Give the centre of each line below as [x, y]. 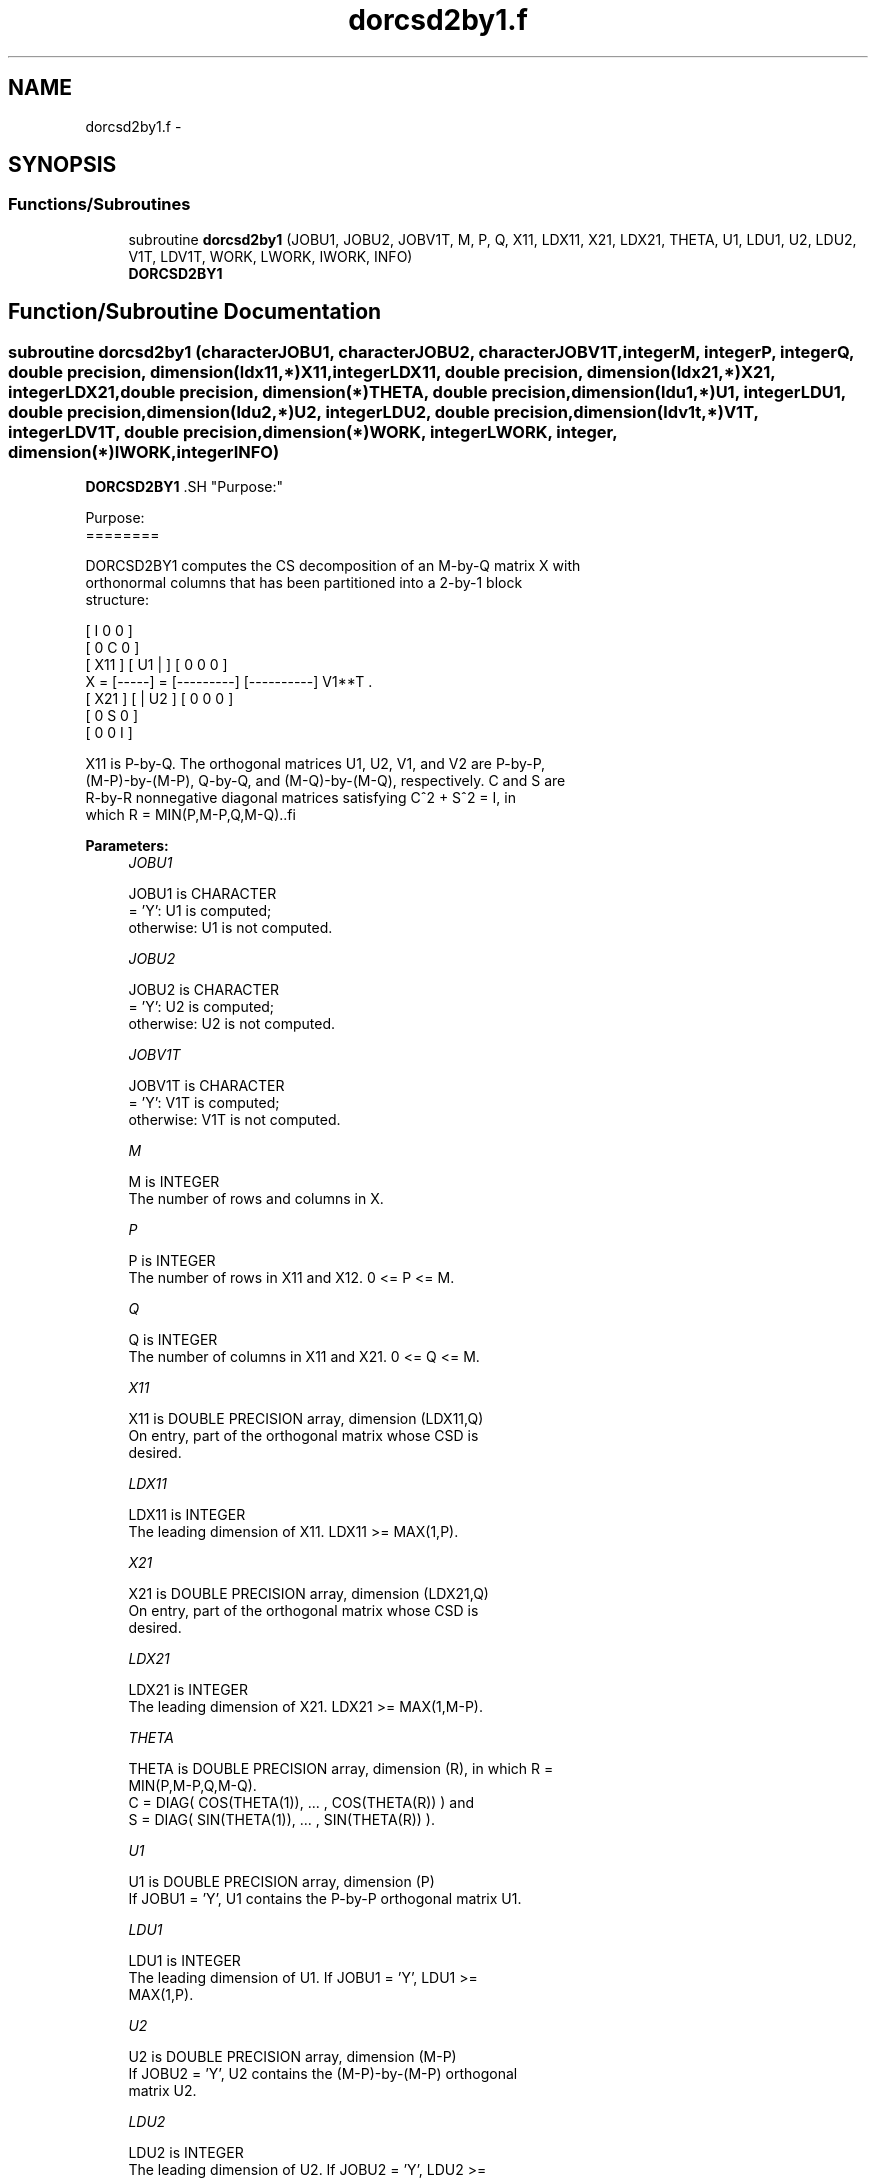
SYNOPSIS [62, 165]
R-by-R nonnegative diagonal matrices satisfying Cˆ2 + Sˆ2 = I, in [300, 798]
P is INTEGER [172, 1261]
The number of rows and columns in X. [256, 1199]
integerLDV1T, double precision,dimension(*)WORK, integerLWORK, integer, [313, 431]
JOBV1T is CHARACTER [206, 1086]
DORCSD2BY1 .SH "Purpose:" [184, 487]
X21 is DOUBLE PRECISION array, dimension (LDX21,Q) [308, 1594]
